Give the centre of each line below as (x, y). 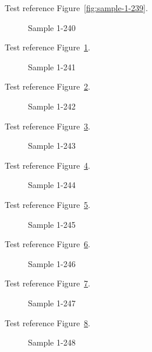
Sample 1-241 (52, 66)
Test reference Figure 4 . (47, 165)
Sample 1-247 (52, 303)
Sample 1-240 (52, 27)
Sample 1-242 (52, 106)
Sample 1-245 (52, 224)
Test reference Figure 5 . (47, 204)
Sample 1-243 (52, 146)
